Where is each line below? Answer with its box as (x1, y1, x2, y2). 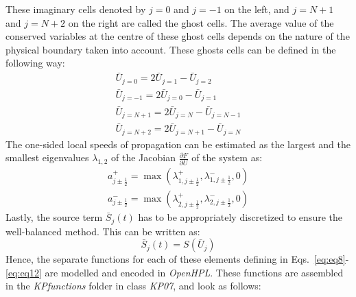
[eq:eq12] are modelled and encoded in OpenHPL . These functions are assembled (5, 265, 344, 279)
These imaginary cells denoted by (5, 2, 146, 16)
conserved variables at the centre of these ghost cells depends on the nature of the (5, 29, 350, 43)
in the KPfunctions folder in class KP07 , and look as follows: (5, 278, 261, 293)
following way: (5, 56, 65, 70)
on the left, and (224, 2, 289, 16)
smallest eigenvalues (5, 150, 89, 165)
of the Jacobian (111, 150, 176, 165)
